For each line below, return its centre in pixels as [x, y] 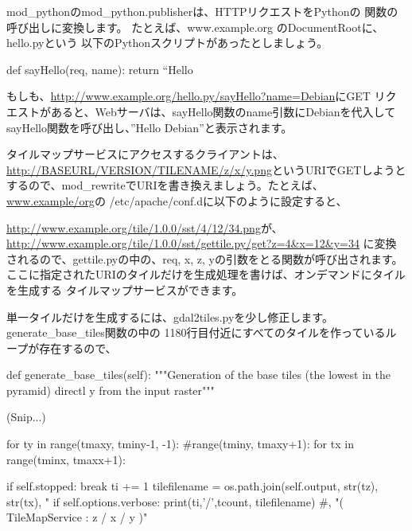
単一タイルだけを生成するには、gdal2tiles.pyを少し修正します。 [170, 316]
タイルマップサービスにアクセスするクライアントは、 [145, 154]
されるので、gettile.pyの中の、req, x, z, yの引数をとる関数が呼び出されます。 [205, 258]
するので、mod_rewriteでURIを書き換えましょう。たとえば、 [165, 185]
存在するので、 [78, 347]
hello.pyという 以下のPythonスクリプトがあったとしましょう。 [167, 43]
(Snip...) [26, 417]
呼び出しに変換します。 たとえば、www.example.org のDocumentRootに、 [195, 27]
